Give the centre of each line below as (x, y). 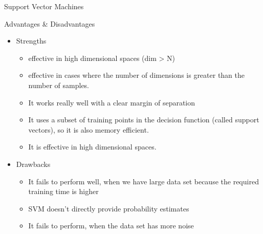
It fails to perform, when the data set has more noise (111, 226)
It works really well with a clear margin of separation (112, 102)
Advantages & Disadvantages (50, 23)
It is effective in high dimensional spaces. (92, 147)
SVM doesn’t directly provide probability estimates (109, 208)
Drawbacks (33, 164)
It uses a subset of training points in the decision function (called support (144, 120)
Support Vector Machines (44, 6)
